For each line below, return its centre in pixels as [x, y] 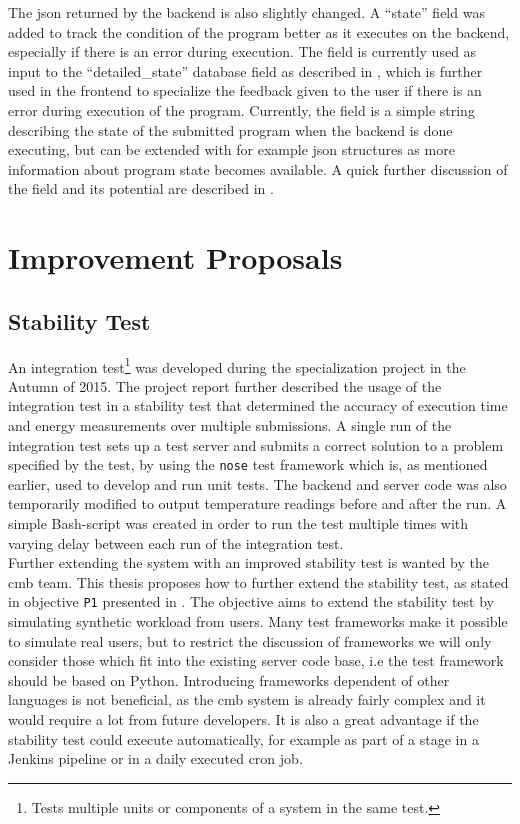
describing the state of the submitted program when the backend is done [230, 129]
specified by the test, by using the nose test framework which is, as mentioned [248, 464]
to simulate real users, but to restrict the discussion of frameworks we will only [250, 640]
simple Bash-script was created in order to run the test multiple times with [238, 522]
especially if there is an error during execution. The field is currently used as [242, 51]
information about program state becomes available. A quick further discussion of [258, 168]
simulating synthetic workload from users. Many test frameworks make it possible [258, 621]
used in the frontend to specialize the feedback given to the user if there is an [245, 90]
